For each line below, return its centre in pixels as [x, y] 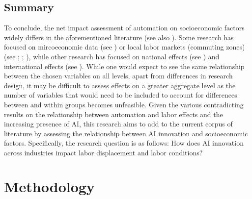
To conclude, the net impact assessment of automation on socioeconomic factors [124, 28]
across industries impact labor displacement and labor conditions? [103, 152]
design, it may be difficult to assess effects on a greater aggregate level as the [120, 85]
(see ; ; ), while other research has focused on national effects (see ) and [112, 56]
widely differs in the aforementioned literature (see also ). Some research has [119, 37]
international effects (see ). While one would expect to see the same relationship [124, 66]
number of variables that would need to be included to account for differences [121, 95]
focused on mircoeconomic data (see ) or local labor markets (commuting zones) [125, 47]
